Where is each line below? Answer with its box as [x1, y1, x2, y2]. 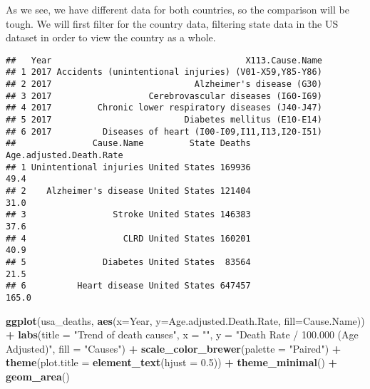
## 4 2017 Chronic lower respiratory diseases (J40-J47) [6, 103, 322, 113]
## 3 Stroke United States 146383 [6, 209, 251, 220]
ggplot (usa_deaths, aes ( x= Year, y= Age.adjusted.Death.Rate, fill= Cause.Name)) [6, 313, 365, 328]
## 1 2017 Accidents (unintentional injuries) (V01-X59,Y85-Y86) [6, 67, 322, 78]
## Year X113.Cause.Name [6, 55, 322, 66]
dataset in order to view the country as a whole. [6, 30, 216, 45]
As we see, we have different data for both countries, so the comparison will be [6, 2, 349, 16]
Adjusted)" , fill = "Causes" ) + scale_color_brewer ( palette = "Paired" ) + [6, 341, 341, 356]
